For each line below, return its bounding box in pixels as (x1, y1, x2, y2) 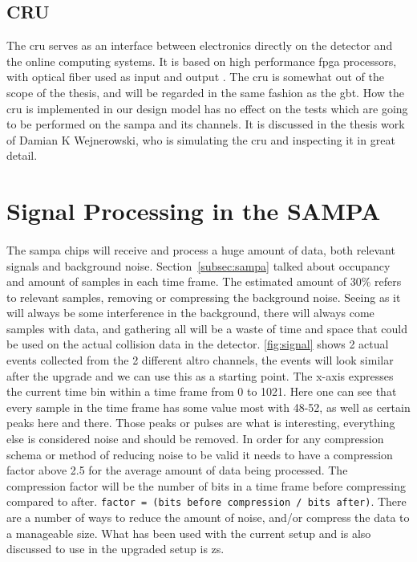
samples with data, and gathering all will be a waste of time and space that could (6, 320, 408, 336)
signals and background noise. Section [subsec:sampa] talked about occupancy (6, 257, 391, 274)
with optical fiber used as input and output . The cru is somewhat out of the (6, 68, 384, 85)
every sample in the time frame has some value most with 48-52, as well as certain (6, 398, 411, 415)
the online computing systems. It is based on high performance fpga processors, (6, 52, 397, 69)
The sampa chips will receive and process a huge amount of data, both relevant (6, 241, 395, 258)
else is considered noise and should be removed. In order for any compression (6, 430, 384, 447)
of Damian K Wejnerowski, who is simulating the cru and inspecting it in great (6, 131, 395, 148)
